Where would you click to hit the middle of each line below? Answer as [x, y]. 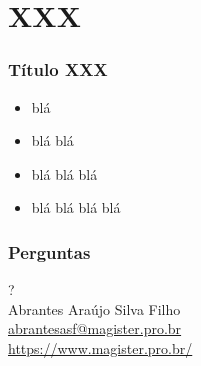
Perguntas [49, 251]
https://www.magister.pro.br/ [100, 347]
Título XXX [58, 69]
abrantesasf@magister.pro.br [95, 328]
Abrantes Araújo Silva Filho [94, 308]
